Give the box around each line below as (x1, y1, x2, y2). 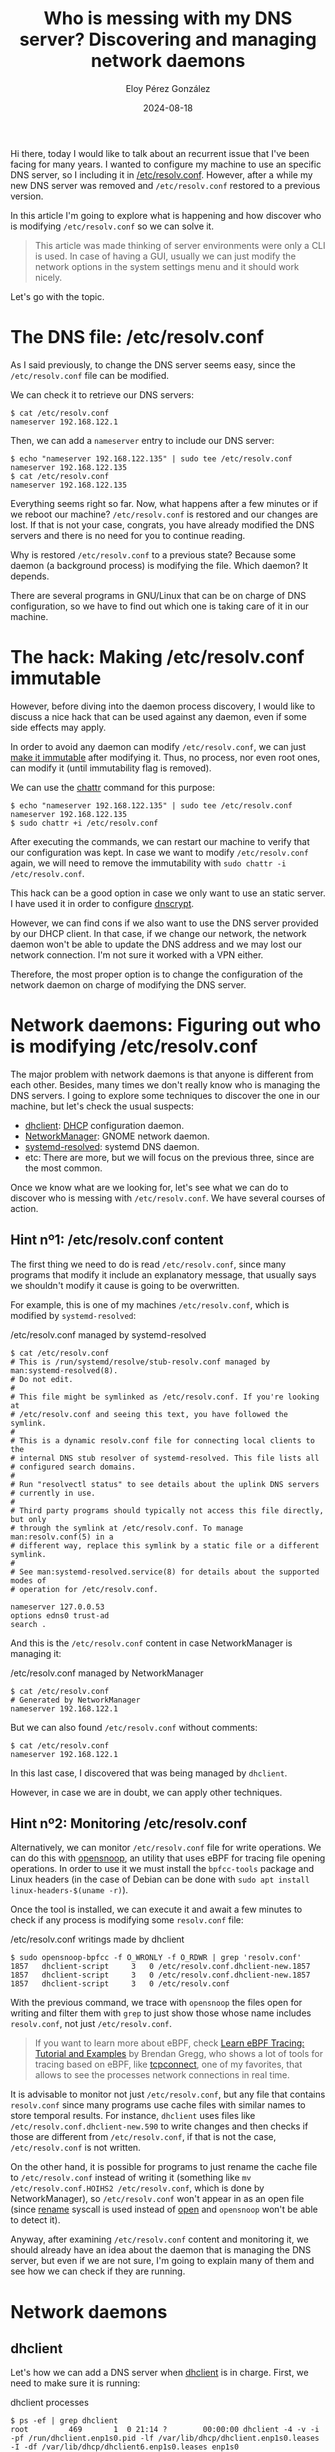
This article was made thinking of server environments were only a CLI (34, 239, 326, 251)
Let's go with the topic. (10, 290, 105, 302)
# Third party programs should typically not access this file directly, (10, 1505, 325, 1516)
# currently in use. (10, 1488, 97, 1498)
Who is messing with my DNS (43, 7, 293, 30)
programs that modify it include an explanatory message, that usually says (10, 1268, 317, 1281)
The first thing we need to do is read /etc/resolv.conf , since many (10, 1258, 287, 1270)
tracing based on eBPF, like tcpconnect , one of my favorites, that (34, 2058, 303, 2071)
